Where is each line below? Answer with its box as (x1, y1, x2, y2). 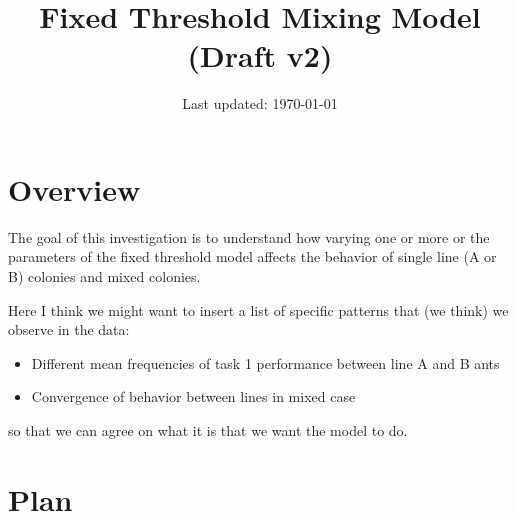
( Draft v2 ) (187, 35, 333, 76)
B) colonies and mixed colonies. (8, 266, 201, 287)
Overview (8, 168, 141, 209)
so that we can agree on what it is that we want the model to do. (8, 420, 408, 440)
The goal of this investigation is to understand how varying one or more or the (8, 226, 490, 247)
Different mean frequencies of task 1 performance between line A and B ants (31, 352, 500, 373)
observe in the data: (8, 319, 130, 340)
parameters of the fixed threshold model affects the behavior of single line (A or (8, 246, 497, 267)
